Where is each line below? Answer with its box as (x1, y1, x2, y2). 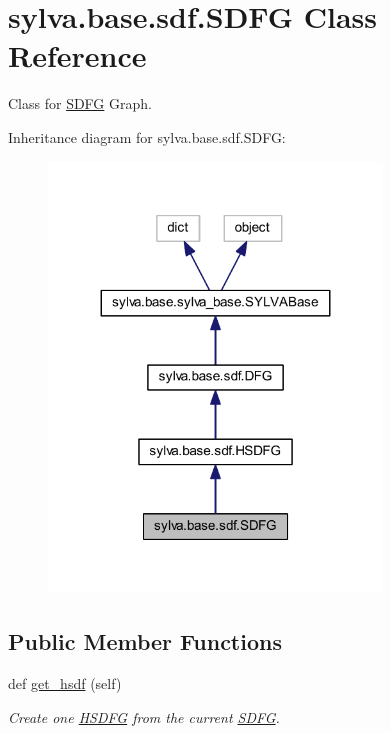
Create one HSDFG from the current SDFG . (8, 706, 280, 727)
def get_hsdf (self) (8, 673, 122, 694)
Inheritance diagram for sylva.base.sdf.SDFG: (8, 126, 286, 147)
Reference (8, 35, 147, 76)
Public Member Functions (8, 626, 282, 657)
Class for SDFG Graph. (8, 93, 152, 114)
